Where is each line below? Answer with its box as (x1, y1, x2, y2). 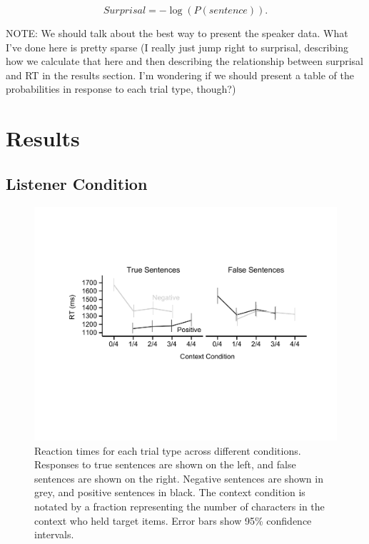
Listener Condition (6, 172, 148, 194)
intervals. (34, 527, 74, 542)
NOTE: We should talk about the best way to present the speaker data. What (6, 26, 348, 40)
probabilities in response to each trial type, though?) (6, 81, 236, 96)
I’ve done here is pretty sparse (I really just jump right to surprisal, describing (6, 39, 348, 54)
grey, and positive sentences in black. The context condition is (34, 485, 305, 500)
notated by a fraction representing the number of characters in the (34, 499, 325, 514)
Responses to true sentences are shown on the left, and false (34, 457, 296, 472)
